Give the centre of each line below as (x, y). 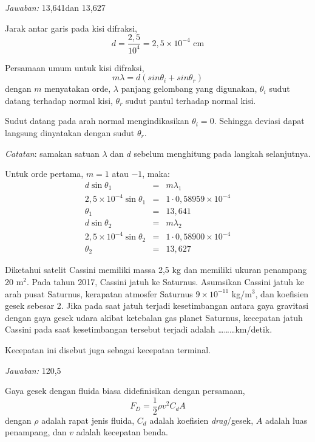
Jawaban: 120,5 (33, 370)
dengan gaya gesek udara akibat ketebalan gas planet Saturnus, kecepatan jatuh (154, 317)
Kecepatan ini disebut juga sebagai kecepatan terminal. (108, 349)
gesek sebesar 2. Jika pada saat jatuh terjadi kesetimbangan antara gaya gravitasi (157, 306)
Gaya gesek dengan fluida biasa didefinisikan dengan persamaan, (125, 391)
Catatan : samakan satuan (52, 153)
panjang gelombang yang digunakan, (189, 88)
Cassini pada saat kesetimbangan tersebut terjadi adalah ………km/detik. (139, 329)
